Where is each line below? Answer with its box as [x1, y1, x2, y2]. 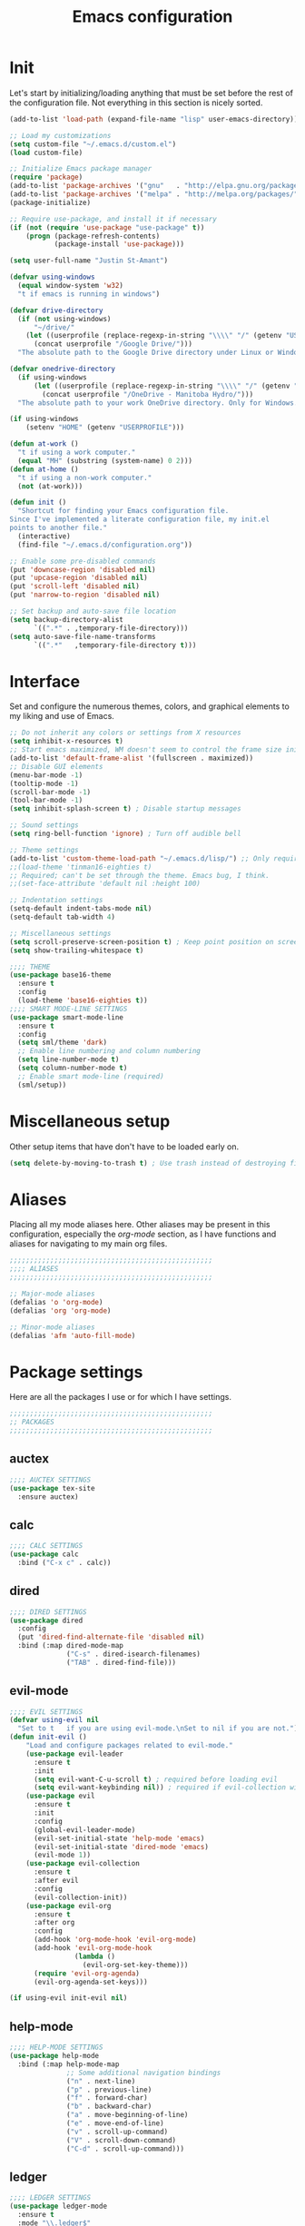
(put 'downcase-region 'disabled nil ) [9, 565, 156, 574]
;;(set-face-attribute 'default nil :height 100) [9, 879, 202, 889]
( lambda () [74, 1952, 116, 1961]
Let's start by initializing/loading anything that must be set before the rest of [9, 87, 293, 98]
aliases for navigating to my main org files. [9, 1238, 168, 1249]
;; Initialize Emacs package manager [9, 164, 152, 173]
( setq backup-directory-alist [9, 615, 124, 624]
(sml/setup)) [17, 1080, 67, 1089]
